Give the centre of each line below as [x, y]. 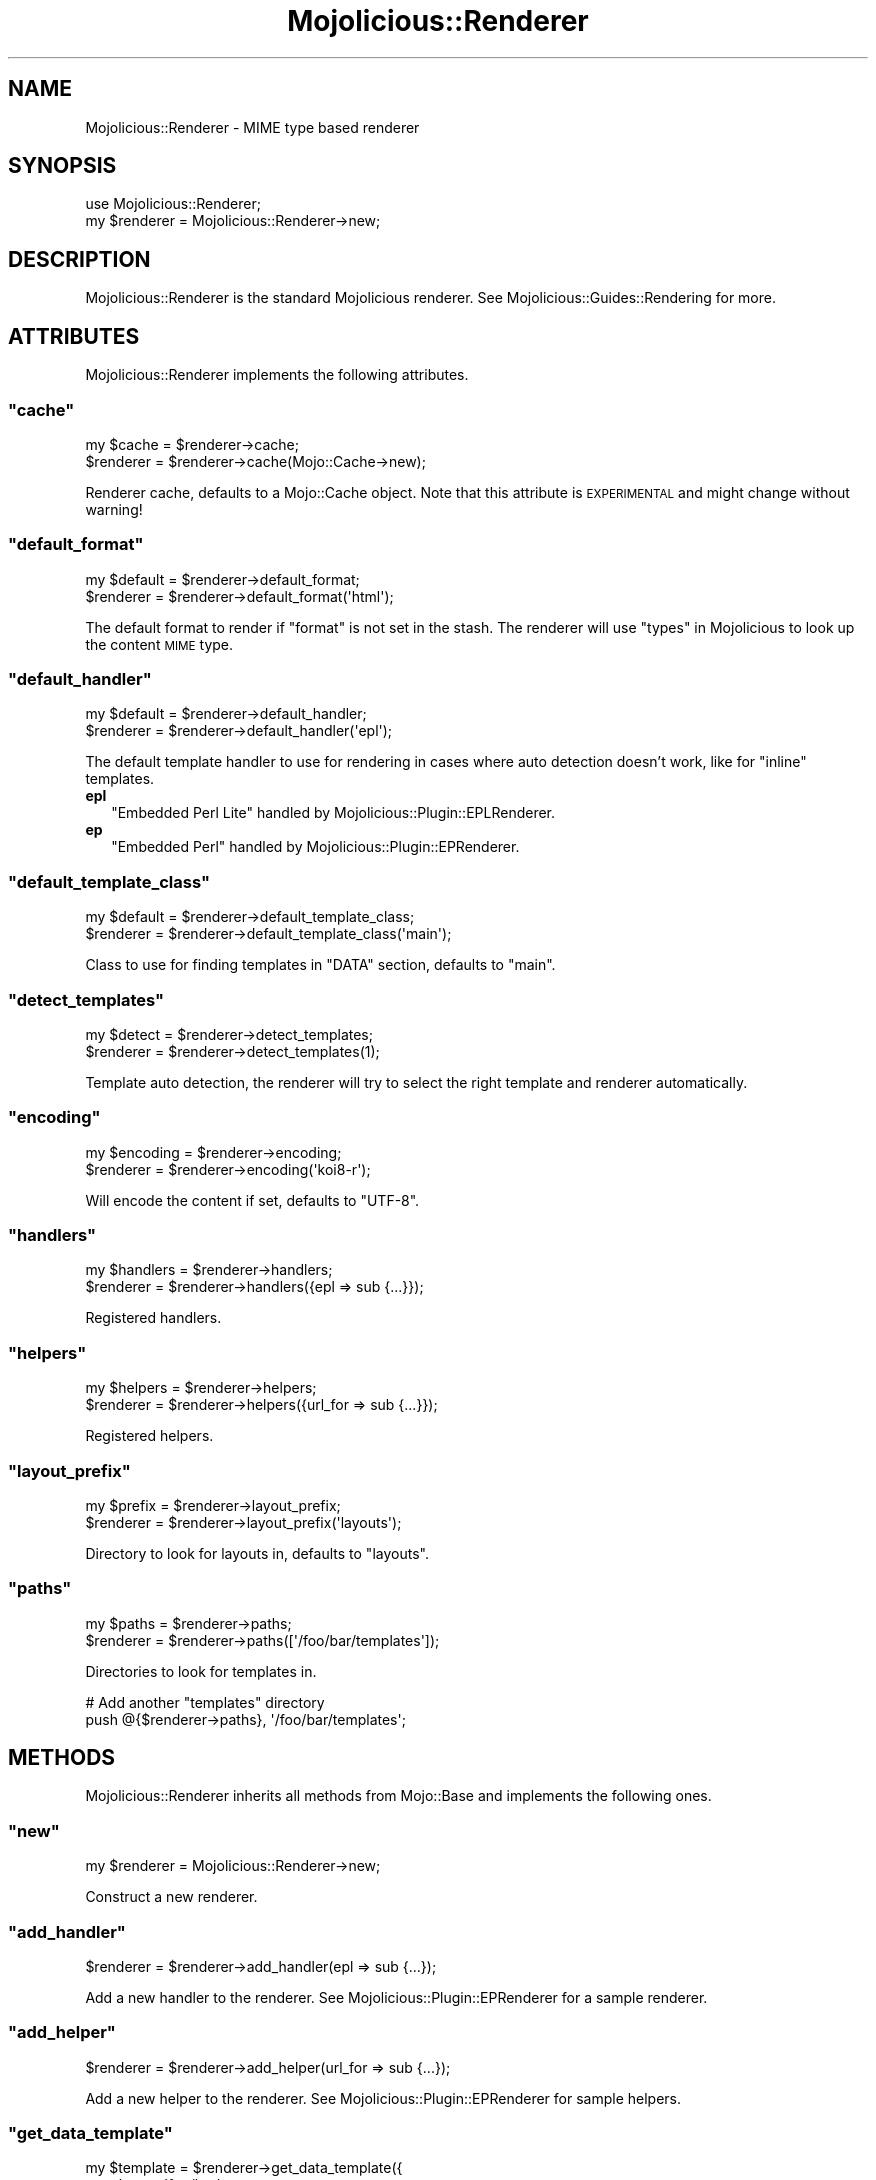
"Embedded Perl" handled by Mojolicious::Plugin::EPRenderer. [315, 847]
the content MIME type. [159, 644]
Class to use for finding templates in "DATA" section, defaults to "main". [320, 965]
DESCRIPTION [79, 259]
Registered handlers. [153, 1318]
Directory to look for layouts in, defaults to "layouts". [257, 1553]
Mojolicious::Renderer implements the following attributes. [277, 375]
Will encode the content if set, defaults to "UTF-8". [252, 1200]
